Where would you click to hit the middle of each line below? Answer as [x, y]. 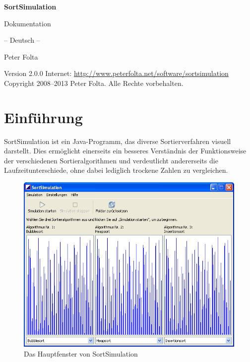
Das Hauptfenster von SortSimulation [81, 353]
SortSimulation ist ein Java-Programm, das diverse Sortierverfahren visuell [118, 141]
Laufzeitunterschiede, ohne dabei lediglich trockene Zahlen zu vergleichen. [116, 170]
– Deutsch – [22, 40]
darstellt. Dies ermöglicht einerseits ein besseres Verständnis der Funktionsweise [125, 151]
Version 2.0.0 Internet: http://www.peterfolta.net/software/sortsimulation [116, 73]
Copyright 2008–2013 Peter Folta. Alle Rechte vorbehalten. [94, 83]
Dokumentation [28, 23]
